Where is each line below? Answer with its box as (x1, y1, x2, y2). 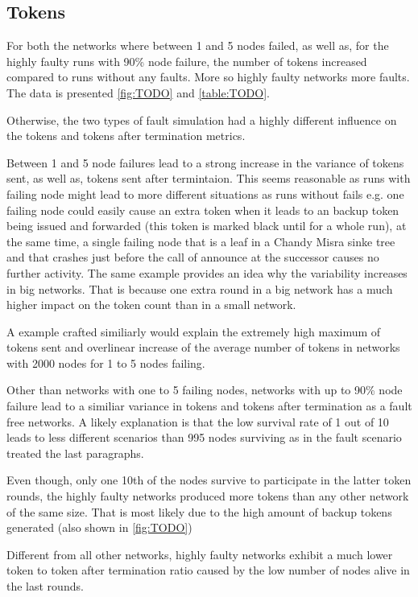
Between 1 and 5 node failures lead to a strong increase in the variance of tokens (6, 154, 404, 171)
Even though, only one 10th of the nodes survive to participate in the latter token (6, 471, 412, 488)
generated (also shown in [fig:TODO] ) (6, 519, 192, 536)
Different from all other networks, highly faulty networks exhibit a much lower (6, 546, 393, 562)
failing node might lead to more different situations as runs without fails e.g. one (6, 185, 404, 202)
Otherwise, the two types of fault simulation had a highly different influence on (6, 111, 397, 128)
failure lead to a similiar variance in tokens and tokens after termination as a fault (6, 397, 412, 414)
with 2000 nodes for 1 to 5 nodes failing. (6, 354, 205, 371)
